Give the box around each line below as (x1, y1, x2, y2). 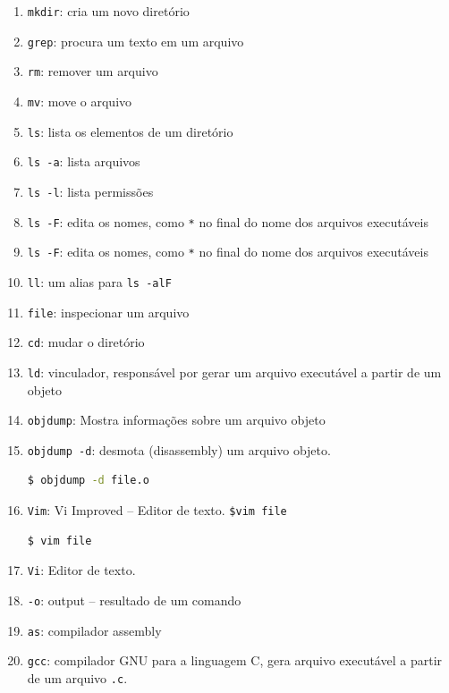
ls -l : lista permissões (27, 182, 154, 200)
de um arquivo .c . (27, 668, 128, 687)
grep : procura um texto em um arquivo (27, 31, 244, 50)
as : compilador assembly (27, 621, 162, 639)
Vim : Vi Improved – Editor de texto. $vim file (27, 501, 287, 520)
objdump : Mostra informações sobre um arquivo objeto (27, 410, 326, 429)
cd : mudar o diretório (27, 333, 145, 351)
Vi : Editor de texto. (27, 561, 136, 579)
